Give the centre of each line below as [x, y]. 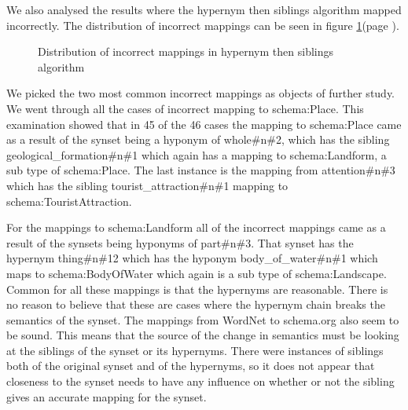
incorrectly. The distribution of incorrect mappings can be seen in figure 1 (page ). [203, 25]
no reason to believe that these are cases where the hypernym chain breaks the [196, 304]
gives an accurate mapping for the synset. [107, 396]
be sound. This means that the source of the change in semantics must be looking [203, 335]
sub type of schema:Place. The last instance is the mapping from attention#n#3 [201, 170]
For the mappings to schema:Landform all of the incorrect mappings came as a [196, 227]
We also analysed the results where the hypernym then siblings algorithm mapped [204, 9]
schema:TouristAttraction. [69, 201]
